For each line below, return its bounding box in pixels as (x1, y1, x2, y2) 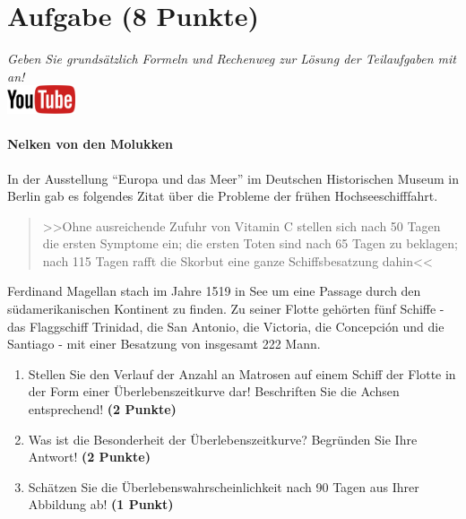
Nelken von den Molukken (7, 134, 173, 153)
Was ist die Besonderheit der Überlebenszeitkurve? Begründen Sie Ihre (28, 429, 418, 448)
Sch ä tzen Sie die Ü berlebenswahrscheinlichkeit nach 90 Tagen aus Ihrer (28, 477, 419, 496)
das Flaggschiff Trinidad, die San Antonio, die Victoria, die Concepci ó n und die (7, 316, 444, 335)
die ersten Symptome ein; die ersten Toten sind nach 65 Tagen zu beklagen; (42, 234, 458, 253)
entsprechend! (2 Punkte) (28, 400, 177, 419)
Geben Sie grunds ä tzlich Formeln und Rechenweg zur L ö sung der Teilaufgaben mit (7, 49, 456, 68)
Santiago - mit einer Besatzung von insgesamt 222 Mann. (7, 334, 321, 353)
